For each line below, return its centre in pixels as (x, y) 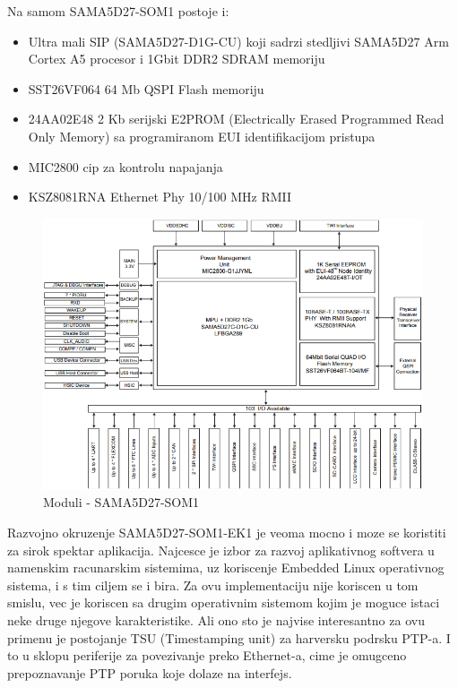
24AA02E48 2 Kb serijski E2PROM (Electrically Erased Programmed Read (236, 119)
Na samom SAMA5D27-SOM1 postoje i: (118, 11)
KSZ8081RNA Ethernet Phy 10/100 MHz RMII (160, 197)
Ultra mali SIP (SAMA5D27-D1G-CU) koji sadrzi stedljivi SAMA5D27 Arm (238, 41)
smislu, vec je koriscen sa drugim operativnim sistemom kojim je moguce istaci (224, 602)
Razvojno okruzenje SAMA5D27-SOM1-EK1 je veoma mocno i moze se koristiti (227, 533)
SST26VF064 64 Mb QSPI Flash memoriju (146, 88)
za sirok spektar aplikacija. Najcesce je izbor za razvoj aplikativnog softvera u (221, 550)
